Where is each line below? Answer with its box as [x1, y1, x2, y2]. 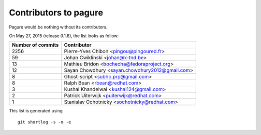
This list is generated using [9, 108, 63, 114]
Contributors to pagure [9, 7, 103, 18]
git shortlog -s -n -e [17, 119, 72, 125]
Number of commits [12, 41, 59, 48]
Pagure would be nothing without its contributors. [9, 24, 108, 30]
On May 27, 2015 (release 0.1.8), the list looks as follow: [9, 33, 119, 39]
